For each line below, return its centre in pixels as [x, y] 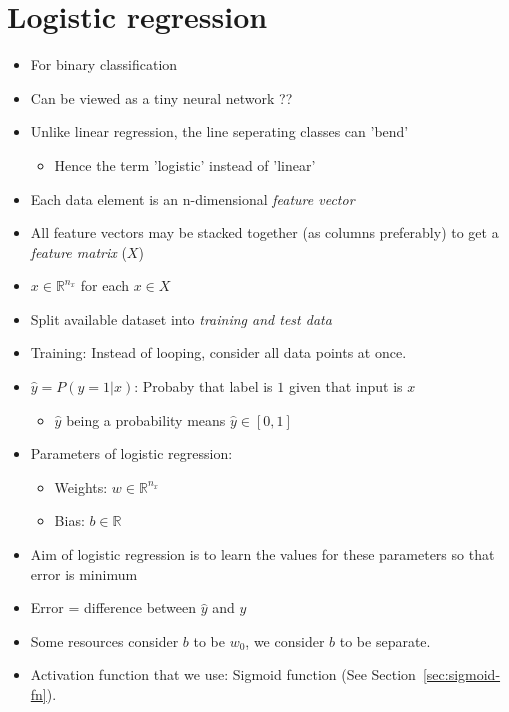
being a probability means [146, 419]
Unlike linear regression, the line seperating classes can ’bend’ [219, 131]
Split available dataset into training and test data [181, 318]
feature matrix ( [78, 251]
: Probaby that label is [203, 386]
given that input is [345, 386]
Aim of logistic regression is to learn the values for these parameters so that [262, 554]
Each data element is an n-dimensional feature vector [192, 198]
